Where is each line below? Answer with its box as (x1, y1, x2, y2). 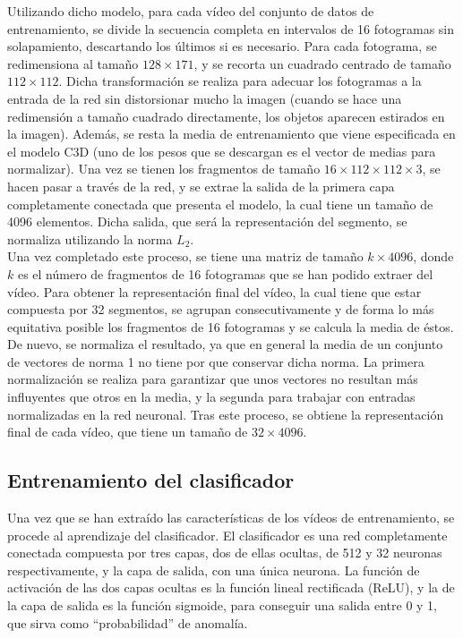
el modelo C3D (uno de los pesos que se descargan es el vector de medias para (7, 141, 436, 160)
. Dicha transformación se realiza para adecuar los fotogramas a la (58, 72, 422, 90)
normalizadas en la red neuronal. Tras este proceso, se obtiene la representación (7, 404, 444, 423)
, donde (413, 247, 454, 266)
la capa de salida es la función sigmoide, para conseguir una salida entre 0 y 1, (7, 596, 437, 615)
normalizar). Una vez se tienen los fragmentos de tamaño (7, 159, 321, 178)
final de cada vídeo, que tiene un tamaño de (7, 422, 248, 441)
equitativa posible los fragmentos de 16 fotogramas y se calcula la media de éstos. (7, 317, 454, 336)
